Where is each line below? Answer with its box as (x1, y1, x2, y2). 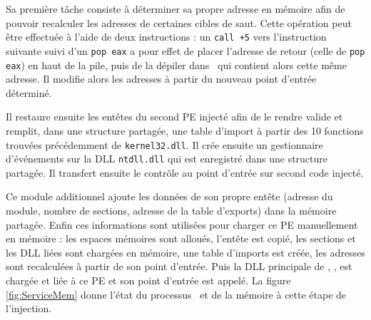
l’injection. (6, 301, 52, 316)
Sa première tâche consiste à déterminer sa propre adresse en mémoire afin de (6, 1, 345, 16)
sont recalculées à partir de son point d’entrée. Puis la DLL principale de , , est (6, 259, 352, 274)
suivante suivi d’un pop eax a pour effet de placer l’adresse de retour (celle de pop (6, 43, 365, 58)
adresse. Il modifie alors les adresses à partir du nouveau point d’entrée (6, 71, 317, 86)
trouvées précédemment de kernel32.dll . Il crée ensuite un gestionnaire (6, 137, 323, 152)
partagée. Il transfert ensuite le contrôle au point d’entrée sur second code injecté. (6, 165, 364, 180)
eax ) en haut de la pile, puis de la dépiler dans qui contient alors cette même (6, 57, 347, 72)
